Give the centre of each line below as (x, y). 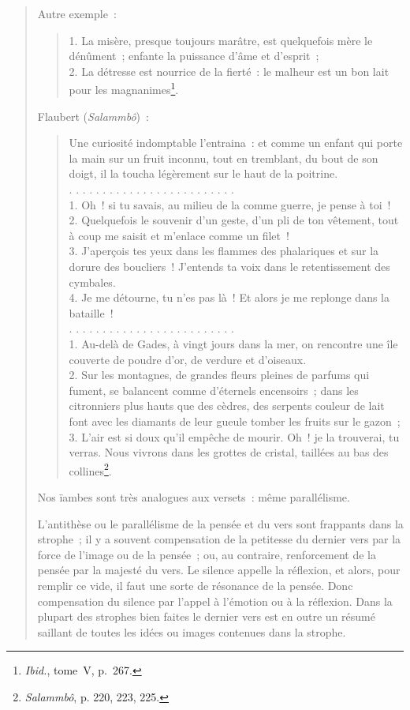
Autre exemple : (77, 13)
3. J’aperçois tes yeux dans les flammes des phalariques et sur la (224, 251)
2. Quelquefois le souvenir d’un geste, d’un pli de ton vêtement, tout (234, 220)
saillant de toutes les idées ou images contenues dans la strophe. (192, 631)
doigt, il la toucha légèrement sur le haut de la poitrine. (203, 173)
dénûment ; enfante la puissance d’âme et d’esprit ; (194, 56)
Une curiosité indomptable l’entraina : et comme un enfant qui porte (236, 143)
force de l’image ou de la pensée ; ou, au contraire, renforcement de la (207, 554)
